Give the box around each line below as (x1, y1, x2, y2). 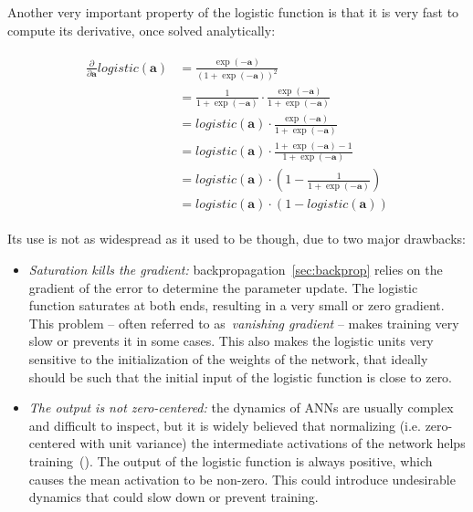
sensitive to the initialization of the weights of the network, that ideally (28, 350, 428, 369)
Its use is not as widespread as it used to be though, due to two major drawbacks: (7, 229, 466, 248)
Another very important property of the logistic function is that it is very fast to (7, 3, 459, 21)
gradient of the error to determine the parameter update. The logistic (28, 277, 418, 297)
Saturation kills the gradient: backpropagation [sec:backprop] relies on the (28, 260, 443, 279)
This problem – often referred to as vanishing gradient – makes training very (28, 313, 459, 332)
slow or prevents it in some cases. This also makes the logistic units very (28, 331, 434, 350)
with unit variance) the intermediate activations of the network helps (79, 434, 466, 453)
